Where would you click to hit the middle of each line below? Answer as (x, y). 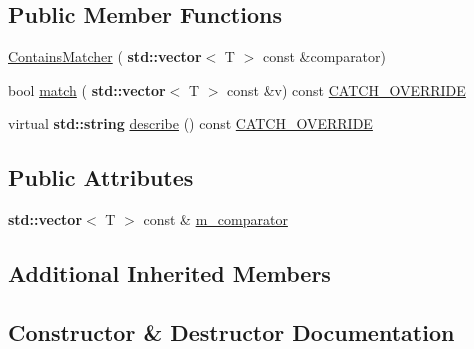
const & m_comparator (215, 219)
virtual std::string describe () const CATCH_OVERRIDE (190, 123)
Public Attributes (101, 177)
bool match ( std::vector (87, 89)
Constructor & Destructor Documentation (231, 331)
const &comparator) (324, 56)
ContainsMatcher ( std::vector (105, 56)
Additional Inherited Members (169, 273)
